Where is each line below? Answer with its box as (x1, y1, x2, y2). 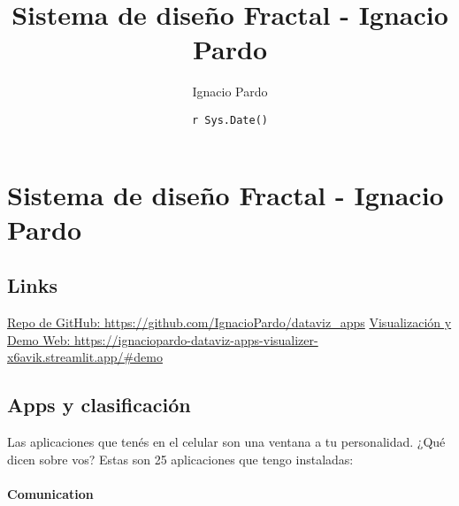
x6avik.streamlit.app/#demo (7, 348, 163, 366)
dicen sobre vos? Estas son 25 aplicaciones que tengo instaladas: (7, 449, 354, 468)
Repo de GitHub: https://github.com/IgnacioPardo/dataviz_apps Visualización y (7, 313, 452, 332)
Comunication (7, 484, 94, 502)
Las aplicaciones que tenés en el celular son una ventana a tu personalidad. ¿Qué (7, 433, 446, 451)
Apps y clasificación (7, 391, 191, 418)
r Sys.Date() (192, 113, 268, 126)
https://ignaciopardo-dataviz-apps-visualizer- (74, 330, 318, 349)
